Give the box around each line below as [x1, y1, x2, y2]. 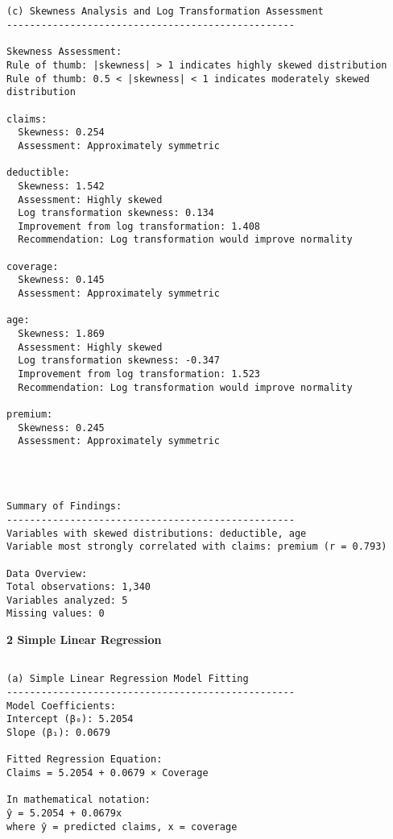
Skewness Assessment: [6, 46, 122, 58]
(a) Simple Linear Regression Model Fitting [6, 673, 249, 685]
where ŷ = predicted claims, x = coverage [6, 820, 238, 833]
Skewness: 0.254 [18, 127, 105, 139]
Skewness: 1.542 [18, 180, 105, 192]
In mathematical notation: [6, 794, 151, 806]
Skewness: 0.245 [18, 422, 105, 434]
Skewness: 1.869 [18, 328, 105, 340]
